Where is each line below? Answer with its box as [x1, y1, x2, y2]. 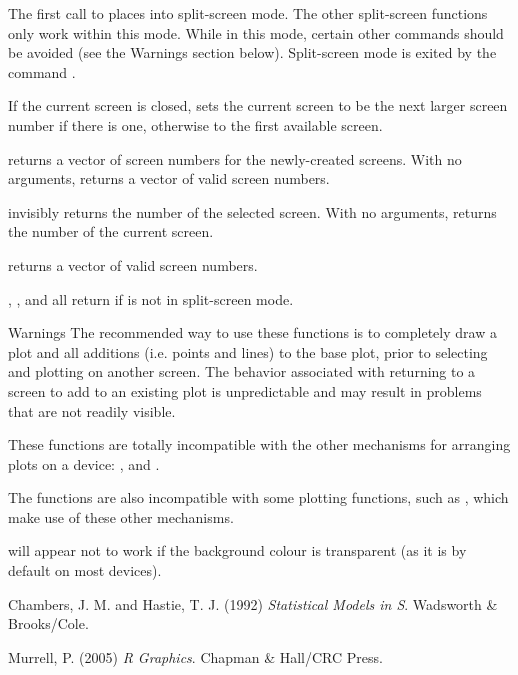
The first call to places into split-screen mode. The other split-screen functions [8, 3, 488, 23]
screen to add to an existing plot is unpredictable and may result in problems [8, 380, 482, 401]
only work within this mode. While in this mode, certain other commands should [8, 22, 504, 43]
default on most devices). [8, 560, 162, 581]
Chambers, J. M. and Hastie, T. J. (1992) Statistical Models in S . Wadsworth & [8, 593, 498, 614]
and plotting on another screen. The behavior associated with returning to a [8, 361, 476, 382]
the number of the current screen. [8, 221, 214, 242]
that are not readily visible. [8, 400, 176, 421]
